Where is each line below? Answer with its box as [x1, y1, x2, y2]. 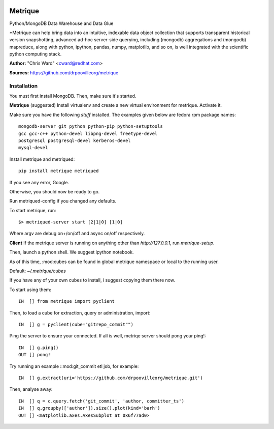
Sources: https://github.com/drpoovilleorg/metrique [9, 69, 119, 76]
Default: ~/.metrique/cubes [9, 268, 66, 274]
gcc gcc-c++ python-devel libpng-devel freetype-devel [18, 130, 158, 136]
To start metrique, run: [9, 207, 56, 213]
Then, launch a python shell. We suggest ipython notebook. [9, 249, 134, 255]
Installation [9, 82, 38, 89]
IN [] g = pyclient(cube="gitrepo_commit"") [18, 321, 134, 327]
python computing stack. [9, 51, 62, 57]
